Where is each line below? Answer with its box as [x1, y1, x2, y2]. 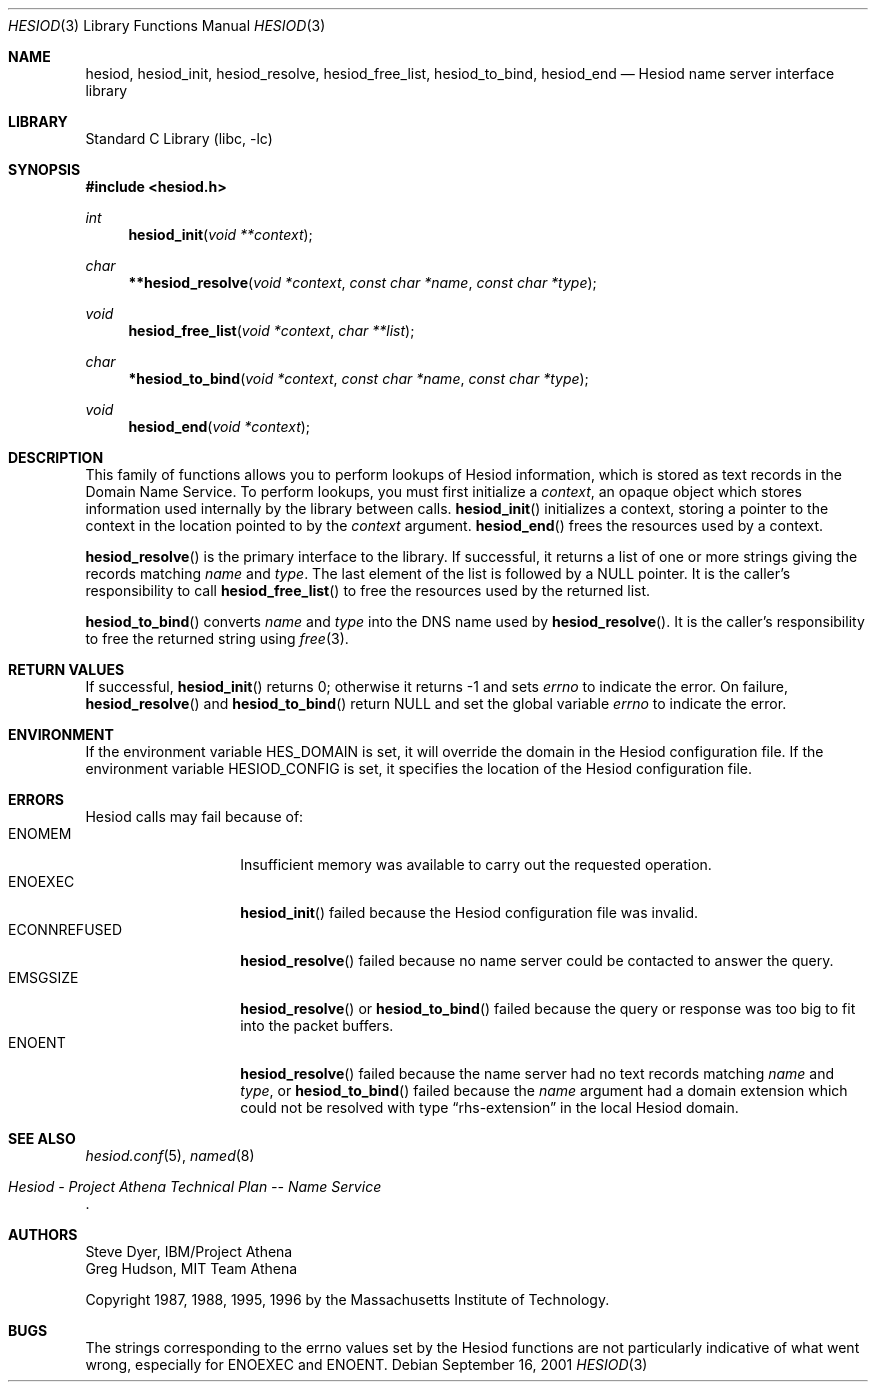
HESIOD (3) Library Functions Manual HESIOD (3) [8, 17, 326, 34]
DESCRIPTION [8, 449, 104, 466]
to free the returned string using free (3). [85, 630, 349, 647]
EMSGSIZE [8, 969, 79, 986]
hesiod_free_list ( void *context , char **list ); [128, 322, 415, 339]
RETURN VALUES [8, 661, 125, 678]
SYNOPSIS [8, 161, 81, 178]
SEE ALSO [8, 1130, 76, 1147]
